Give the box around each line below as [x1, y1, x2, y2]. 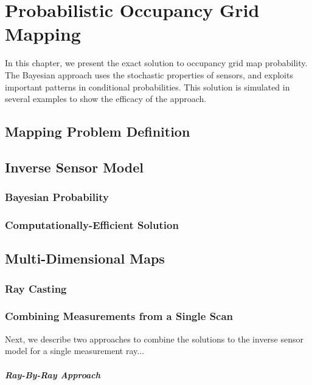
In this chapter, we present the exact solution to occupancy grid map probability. [5, 56, 308, 69]
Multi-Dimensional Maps [5, 249, 165, 268]
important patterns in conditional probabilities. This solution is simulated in [5, 80, 290, 93]
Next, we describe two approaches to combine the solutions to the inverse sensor [5, 332, 304, 345]
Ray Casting [5, 281, 67, 296]
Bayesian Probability [5, 189, 109, 205]
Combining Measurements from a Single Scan [5, 308, 234, 324]
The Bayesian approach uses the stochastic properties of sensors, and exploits [5, 68, 293, 81]
